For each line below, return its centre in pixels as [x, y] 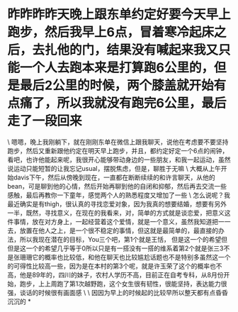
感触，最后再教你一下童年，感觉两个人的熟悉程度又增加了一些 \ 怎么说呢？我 [119, 195]
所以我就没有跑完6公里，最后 [142, 103]
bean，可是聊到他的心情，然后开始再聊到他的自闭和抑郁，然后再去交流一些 [117, 186]
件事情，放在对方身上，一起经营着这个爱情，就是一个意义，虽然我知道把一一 [119, 221]
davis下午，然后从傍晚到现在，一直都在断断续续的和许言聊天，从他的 [114, 177]
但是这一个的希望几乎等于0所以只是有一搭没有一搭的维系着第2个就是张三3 [116, 248]
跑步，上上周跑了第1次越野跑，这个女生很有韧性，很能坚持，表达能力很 [123, 284]
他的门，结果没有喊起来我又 [138, 50]
